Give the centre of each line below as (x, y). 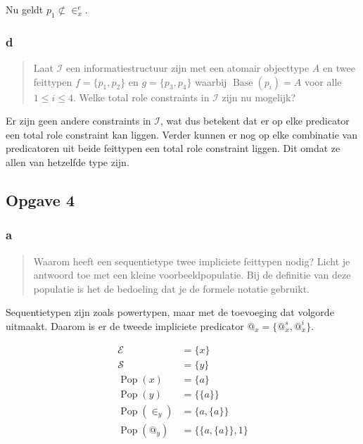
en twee (339, 68)
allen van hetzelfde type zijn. (68, 161)
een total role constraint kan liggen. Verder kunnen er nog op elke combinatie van (181, 134)
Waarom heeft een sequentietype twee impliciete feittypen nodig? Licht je (192, 261)
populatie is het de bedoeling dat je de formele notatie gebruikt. (171, 288)
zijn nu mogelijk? (259, 97)
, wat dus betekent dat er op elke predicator (255, 121)
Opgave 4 (40, 199)
